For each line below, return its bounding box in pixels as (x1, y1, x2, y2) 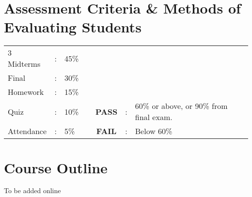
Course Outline (4, 157, 108, 177)
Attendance (8, 125, 47, 137)
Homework (8, 86, 44, 98)
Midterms (8, 58, 41, 70)
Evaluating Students (4, 17, 142, 37)
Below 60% (135, 125, 173, 137)
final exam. (135, 111, 173, 123)
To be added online (4, 185, 61, 196)
